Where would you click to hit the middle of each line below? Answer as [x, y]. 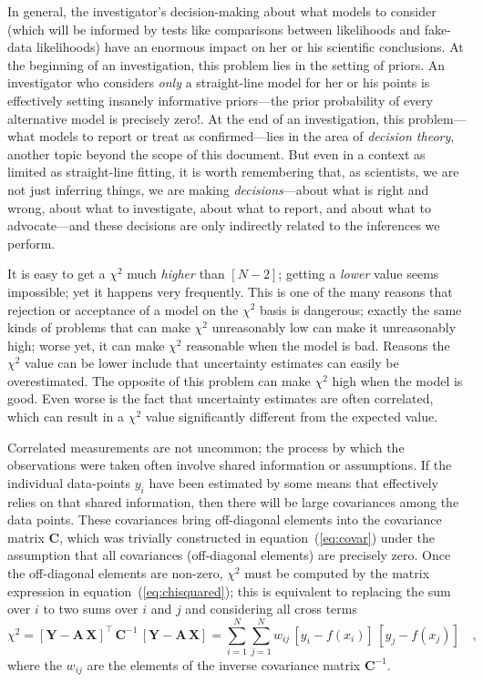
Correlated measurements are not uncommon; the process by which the [206, 447]
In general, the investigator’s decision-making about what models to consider [222, 11]
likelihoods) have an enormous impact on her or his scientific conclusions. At [250, 47]
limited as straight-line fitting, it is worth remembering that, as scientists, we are [233, 172]
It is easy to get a [57, 274]
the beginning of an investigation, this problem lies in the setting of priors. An [226, 64]
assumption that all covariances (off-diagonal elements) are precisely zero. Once [229, 555]
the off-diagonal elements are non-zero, [115, 573]
